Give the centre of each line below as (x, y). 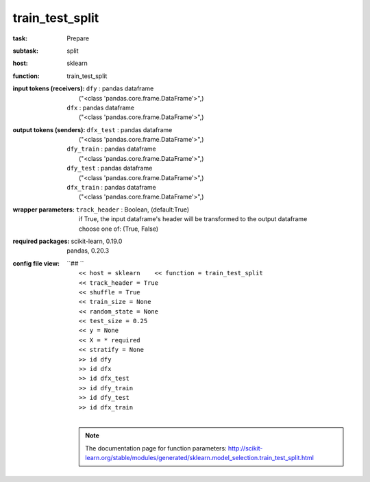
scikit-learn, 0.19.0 (97, 241)
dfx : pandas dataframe (101, 107)
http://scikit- (245, 448)
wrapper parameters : (44, 210)
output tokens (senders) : (49, 129)
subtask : (26, 51)
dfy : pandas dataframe (120, 88)
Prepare (78, 38)
